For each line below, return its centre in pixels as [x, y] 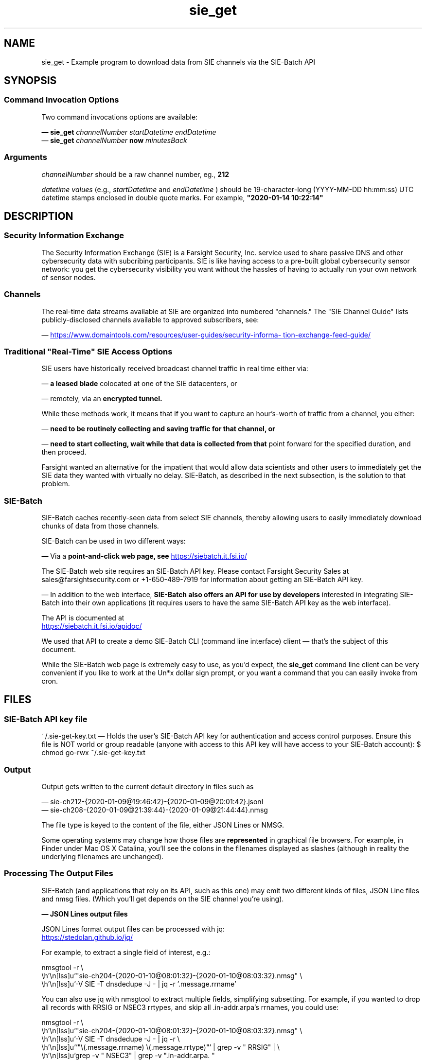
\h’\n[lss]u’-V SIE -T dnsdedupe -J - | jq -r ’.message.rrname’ [139, 984]
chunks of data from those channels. [100, 526]
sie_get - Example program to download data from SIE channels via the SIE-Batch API [178, 62]
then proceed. [64, 452]
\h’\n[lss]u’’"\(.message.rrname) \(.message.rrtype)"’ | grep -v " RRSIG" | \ [160, 1047]
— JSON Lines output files [85, 914]
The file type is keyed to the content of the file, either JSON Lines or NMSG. [163, 825]
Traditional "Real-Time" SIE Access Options [88, 351]
